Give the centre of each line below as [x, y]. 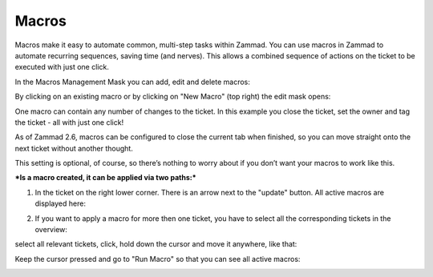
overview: [51, 230]
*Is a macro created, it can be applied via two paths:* [105, 178]
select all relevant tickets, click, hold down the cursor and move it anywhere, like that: [156, 244]
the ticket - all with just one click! [69, 122]
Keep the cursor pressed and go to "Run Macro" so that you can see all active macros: [158, 259]
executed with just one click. [62, 67]
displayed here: [60, 203]
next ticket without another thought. [74, 148]
